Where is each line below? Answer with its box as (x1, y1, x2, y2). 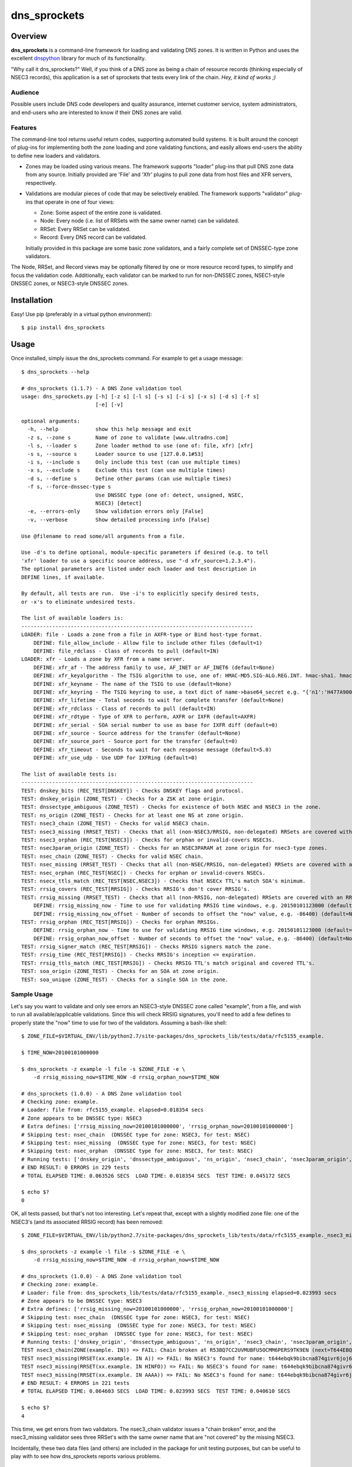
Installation (11, 295, 53, 305)
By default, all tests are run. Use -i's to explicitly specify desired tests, (21, 590, 260, 597)
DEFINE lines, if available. (21, 574, 105, 580)
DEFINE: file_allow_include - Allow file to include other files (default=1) (33, 640, 263, 646)
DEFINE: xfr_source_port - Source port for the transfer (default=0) (33, 738, 238, 745)
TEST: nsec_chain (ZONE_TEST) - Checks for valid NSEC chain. (21, 853, 204, 860)
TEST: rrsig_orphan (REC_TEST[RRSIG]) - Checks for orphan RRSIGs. (21, 918, 219, 925)
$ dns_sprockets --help (21, 369, 90, 375)
